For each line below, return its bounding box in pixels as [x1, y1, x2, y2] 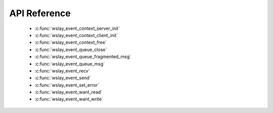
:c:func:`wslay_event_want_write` [34, 96, 104, 102]
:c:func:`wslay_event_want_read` [34, 89, 103, 95]
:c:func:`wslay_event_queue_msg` [34, 61, 105, 67]
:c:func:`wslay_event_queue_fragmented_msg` [34, 54, 131, 60]
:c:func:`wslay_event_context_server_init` [34, 25, 120, 31]
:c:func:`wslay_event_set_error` [34, 82, 100, 88]
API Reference [9, 8, 71, 19]
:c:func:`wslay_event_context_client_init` [34, 32, 118, 38]
